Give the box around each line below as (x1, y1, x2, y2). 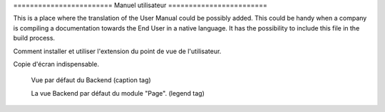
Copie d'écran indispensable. (13, 60, 100, 68)
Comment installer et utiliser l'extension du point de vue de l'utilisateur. (13, 47, 222, 55)
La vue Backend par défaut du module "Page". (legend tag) (31, 89, 205, 97)
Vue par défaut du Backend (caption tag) (31, 76, 151, 84)
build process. (13, 34, 56, 43)
